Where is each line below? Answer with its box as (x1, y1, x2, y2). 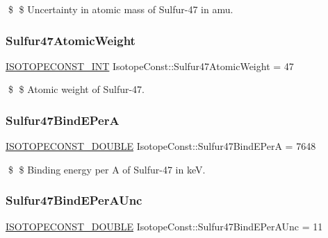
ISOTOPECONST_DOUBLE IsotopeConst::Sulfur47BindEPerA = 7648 (6, 139, 316, 153)
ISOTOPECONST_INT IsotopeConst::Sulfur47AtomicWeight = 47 (6, 58, 294, 73)
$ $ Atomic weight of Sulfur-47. (8, 82, 145, 96)
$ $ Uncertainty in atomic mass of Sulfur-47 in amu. (8, 2, 233, 16)
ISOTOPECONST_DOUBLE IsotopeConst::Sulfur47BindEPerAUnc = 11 (6, 219, 323, 233)
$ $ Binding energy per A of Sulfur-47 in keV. (8, 162, 206, 176)
